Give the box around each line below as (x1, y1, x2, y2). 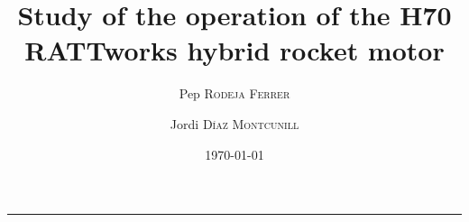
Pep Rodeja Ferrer (179, 84, 290, 103)
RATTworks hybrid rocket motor (24, 32, 445, 69)
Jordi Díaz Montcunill (170, 114, 299, 133)
